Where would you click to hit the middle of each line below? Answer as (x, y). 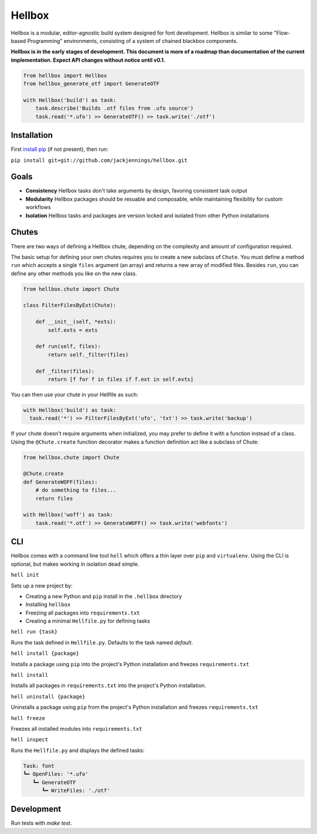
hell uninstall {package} (48, 696)
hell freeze (28, 718)
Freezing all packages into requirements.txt (83, 613)
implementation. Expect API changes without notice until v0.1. (88, 60)
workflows (38, 207)
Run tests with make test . (41, 823)
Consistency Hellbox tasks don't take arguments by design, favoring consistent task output (136, 191)
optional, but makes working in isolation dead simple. (75, 564)
